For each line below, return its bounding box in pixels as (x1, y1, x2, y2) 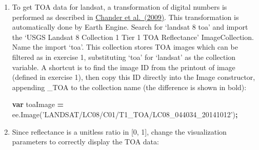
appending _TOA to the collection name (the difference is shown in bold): (12, 81, 247, 92)
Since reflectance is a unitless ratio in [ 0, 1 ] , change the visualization (12, 126, 227, 137)
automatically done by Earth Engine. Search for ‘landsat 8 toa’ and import (12, 22, 248, 32)
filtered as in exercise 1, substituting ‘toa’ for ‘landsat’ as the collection (12, 51, 236, 62)
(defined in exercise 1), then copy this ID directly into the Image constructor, (12, 72, 255, 82)
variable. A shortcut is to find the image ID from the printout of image (12, 61, 235, 72)
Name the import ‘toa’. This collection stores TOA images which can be (12, 41, 238, 52)
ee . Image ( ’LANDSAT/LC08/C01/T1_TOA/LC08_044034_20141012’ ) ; (12, 109, 238, 119)
